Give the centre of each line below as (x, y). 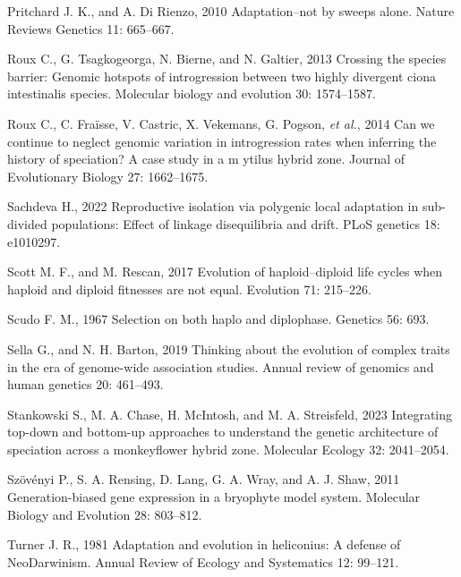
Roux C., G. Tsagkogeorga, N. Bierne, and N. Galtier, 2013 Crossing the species (227, 59)
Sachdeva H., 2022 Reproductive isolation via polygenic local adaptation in (213, 206)
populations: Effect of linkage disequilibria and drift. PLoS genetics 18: (246, 223)
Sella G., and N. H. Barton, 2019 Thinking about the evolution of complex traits (229, 348)
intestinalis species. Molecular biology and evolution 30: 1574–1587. (192, 93)
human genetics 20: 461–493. (85, 384)
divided (27, 223)
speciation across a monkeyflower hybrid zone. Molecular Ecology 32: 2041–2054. (228, 449)
